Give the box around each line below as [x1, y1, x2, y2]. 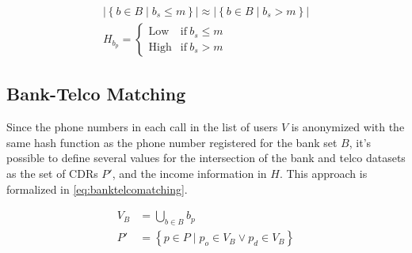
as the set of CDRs [6, 165, 98, 182]
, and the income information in [112, 165, 267, 182]
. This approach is [279, 165, 368, 182]
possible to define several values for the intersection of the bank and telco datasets [6, 149, 406, 166]
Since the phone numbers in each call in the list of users [6, 119, 278, 135]
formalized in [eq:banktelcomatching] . [6, 180, 188, 197]
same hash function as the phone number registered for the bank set [6, 134, 338, 150]
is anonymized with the [291, 119, 405, 135]
